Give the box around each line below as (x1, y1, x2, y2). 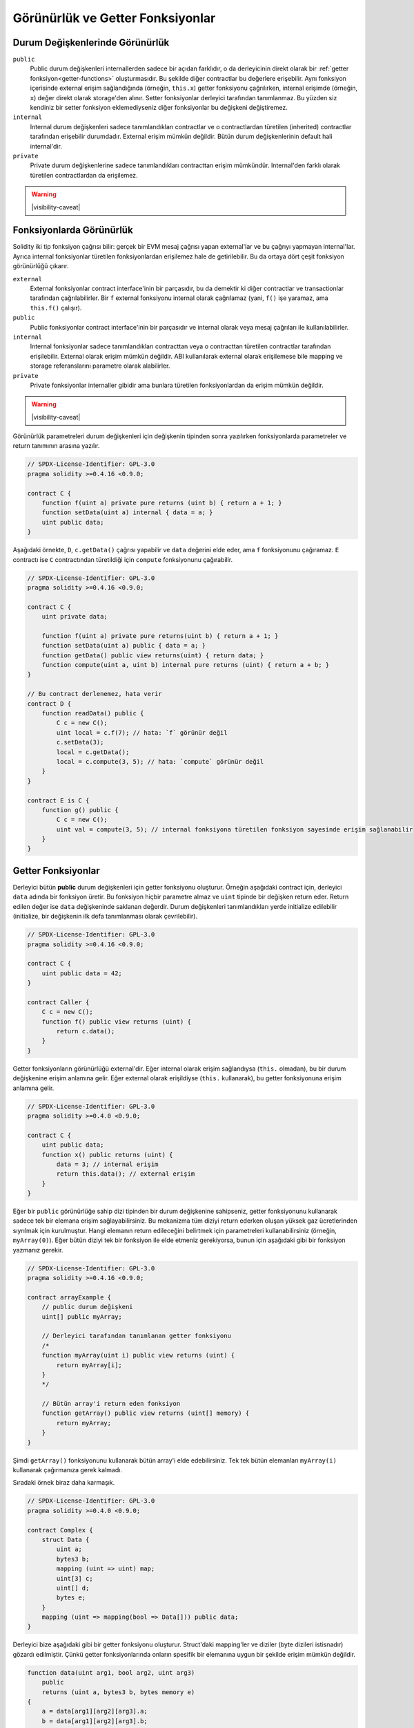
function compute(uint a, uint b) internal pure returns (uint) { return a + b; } (41, 661, 330, 669)
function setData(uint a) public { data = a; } (41, 641, 206, 650)
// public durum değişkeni (41, 1303, 134, 1311)
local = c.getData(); (56, 748, 130, 756)
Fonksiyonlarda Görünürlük (12, 225, 134, 236)
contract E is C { (27, 796, 90, 805)
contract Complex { (27, 1526, 93, 1534)
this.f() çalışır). (30, 303, 82, 312)
